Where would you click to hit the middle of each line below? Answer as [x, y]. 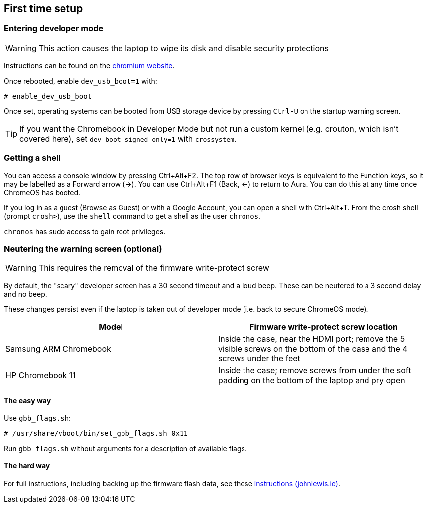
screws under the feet [259, 359]
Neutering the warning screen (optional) [83, 248]
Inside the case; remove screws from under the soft [315, 371]
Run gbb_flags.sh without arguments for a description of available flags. [125, 448]
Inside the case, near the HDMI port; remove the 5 [312, 339]
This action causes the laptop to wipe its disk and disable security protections [183, 48]
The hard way [27, 466]
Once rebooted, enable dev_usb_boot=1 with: [81, 81]
